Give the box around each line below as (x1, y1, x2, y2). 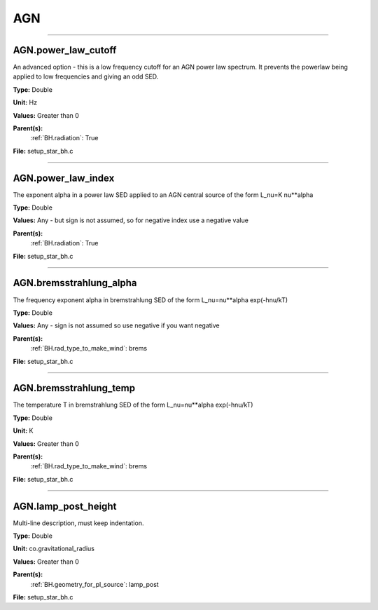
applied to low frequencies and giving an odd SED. (13, 72, 159, 81)
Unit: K (13, 426, 34, 435)
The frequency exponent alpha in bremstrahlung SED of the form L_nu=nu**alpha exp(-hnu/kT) (13, 295, 288, 304)
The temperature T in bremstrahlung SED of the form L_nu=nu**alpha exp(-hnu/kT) (13, 400, 253, 409)
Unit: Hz (13, 98, 38, 107)
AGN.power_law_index (13, 172, 115, 184)
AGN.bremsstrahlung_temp (13, 382, 136, 394)
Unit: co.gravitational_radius (13, 544, 94, 553)
